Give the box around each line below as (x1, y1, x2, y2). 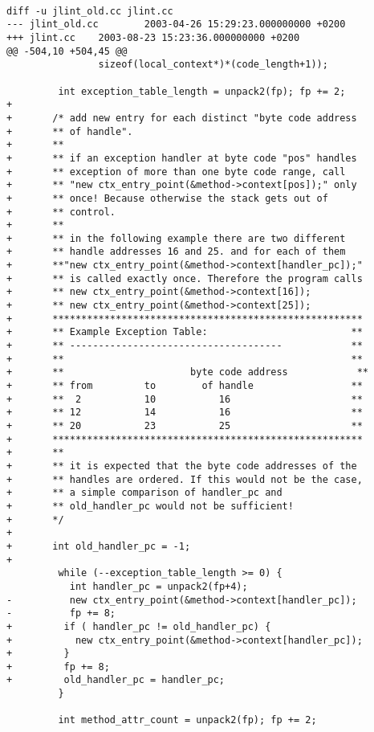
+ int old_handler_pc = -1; (6, 540, 191, 552)
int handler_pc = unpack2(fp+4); (69, 580, 248, 592)
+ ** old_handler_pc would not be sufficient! (6, 500, 294, 512)
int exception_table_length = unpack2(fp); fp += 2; (58, 85, 346, 97)
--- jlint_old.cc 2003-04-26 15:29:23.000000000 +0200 (6, 18, 346, 31)
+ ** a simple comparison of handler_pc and (6, 487, 283, 499)
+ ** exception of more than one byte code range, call (6, 166, 346, 178)
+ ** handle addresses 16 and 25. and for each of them (6, 246, 346, 258)
